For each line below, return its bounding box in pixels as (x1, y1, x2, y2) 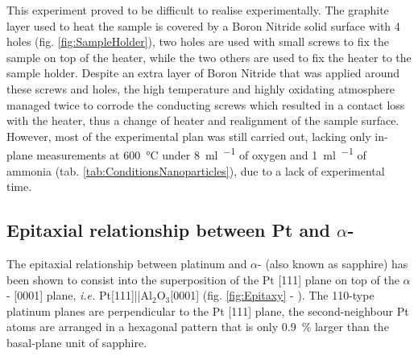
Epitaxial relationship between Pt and (6, 217, 330, 242)
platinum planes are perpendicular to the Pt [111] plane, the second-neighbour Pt (6, 302, 409, 319)
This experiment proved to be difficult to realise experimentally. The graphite (6, 2, 389, 18)
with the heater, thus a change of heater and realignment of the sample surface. (6, 112, 399, 129)
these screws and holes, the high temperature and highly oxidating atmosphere (6, 80, 395, 97)
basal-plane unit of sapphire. (6, 333, 147, 350)
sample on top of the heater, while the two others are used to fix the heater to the (6, 48, 412, 65)
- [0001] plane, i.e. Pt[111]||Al (6, 287, 152, 304)
